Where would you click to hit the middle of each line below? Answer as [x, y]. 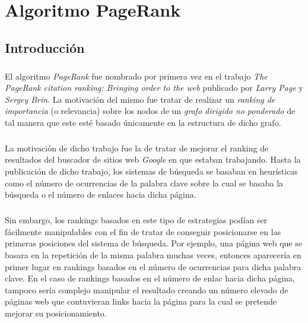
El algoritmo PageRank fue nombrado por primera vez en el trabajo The [136, 76]
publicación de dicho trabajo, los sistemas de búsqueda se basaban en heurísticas [151, 171]
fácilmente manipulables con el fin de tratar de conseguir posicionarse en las [143, 231]
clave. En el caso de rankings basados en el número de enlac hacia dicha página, [150, 278]
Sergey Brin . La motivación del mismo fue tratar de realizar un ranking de [140, 99]
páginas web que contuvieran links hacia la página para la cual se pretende [141, 301]
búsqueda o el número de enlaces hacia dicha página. [101, 194]
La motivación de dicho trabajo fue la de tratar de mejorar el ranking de [137, 148]
